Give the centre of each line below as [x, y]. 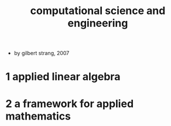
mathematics [38, 116]
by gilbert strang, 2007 [42, 53]
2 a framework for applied [70, 103]
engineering [98, 23]
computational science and [98, 11]
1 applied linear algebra [63, 77]
